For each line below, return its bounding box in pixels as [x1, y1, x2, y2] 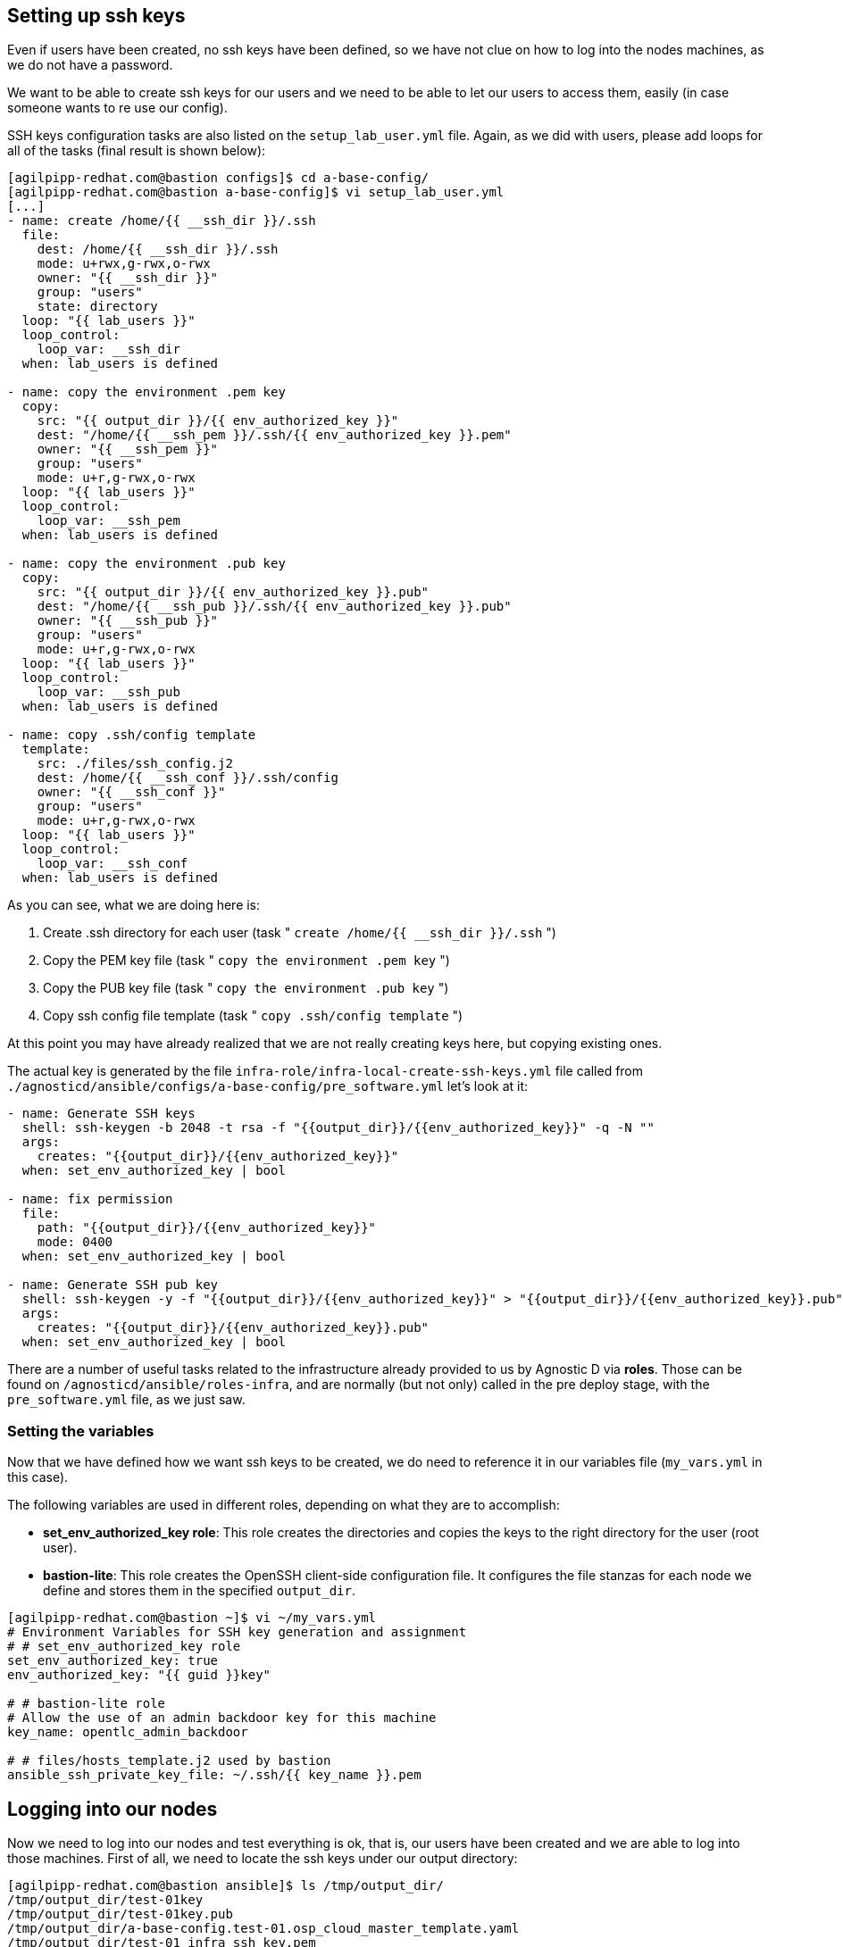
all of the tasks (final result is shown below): [7, 143, 266, 159]
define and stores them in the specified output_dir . [43, 1583, 355, 1599]
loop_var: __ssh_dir [37, 342, 180, 357]
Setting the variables [7, 1421, 154, 1440]
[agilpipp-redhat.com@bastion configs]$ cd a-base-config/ [7, 171, 430, 186]
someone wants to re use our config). [7, 100, 228, 116]
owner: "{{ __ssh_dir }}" [37, 270, 219, 286]
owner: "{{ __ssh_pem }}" [37, 442, 219, 457]
